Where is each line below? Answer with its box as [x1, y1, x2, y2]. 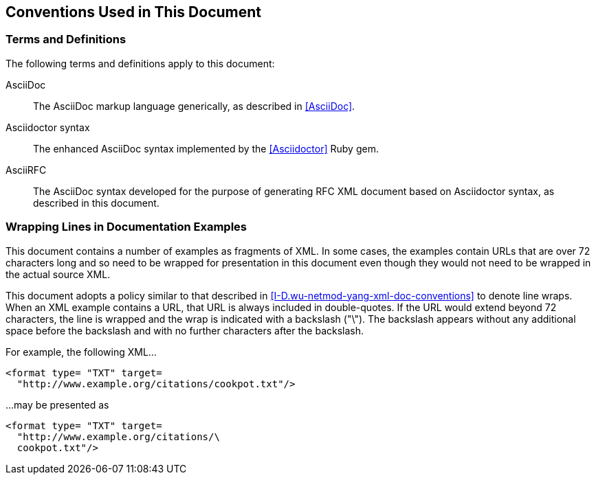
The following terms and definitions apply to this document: [5, 57, 275, 69]
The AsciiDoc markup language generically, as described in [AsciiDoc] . [33, 100, 355, 112]
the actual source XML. [5, 268, 111, 280]
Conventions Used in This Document [5, 3, 262, 21]
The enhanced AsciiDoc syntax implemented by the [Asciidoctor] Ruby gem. [33, 142, 379, 155]
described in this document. [33, 196, 159, 209]
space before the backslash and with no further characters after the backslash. [5, 324, 364, 336]
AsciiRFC [5, 163, 47, 176]
